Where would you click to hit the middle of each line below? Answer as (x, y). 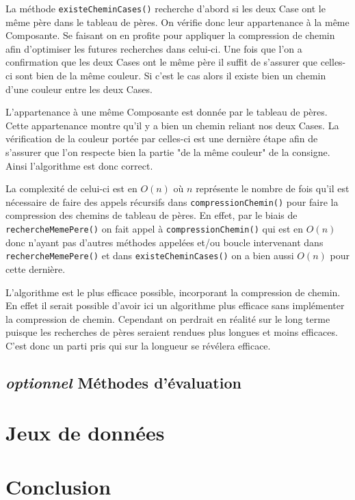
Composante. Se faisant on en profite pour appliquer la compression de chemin (170, 35)
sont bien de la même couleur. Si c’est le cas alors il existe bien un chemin (171, 76)
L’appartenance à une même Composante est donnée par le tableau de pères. (167, 112)
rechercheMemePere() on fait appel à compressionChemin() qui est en (155, 229)
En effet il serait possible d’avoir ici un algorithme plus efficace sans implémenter (175, 305)
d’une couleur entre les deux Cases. (79, 89)
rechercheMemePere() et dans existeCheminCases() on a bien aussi (150, 255)
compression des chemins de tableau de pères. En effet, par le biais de (152, 215)
